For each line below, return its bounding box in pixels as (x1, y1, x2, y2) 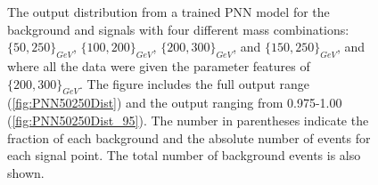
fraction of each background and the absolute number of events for (7, 128, 371, 147)
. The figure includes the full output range (79, 74, 310, 92)
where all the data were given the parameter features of (7, 56, 310, 75)
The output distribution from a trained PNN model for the (7, 3, 330, 20)
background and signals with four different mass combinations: (7, 20, 349, 38)
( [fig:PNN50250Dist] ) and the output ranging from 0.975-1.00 (7, 93, 342, 112)
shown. (7, 163, 45, 181)
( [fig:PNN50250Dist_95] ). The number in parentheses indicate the (7, 110, 369, 129)
